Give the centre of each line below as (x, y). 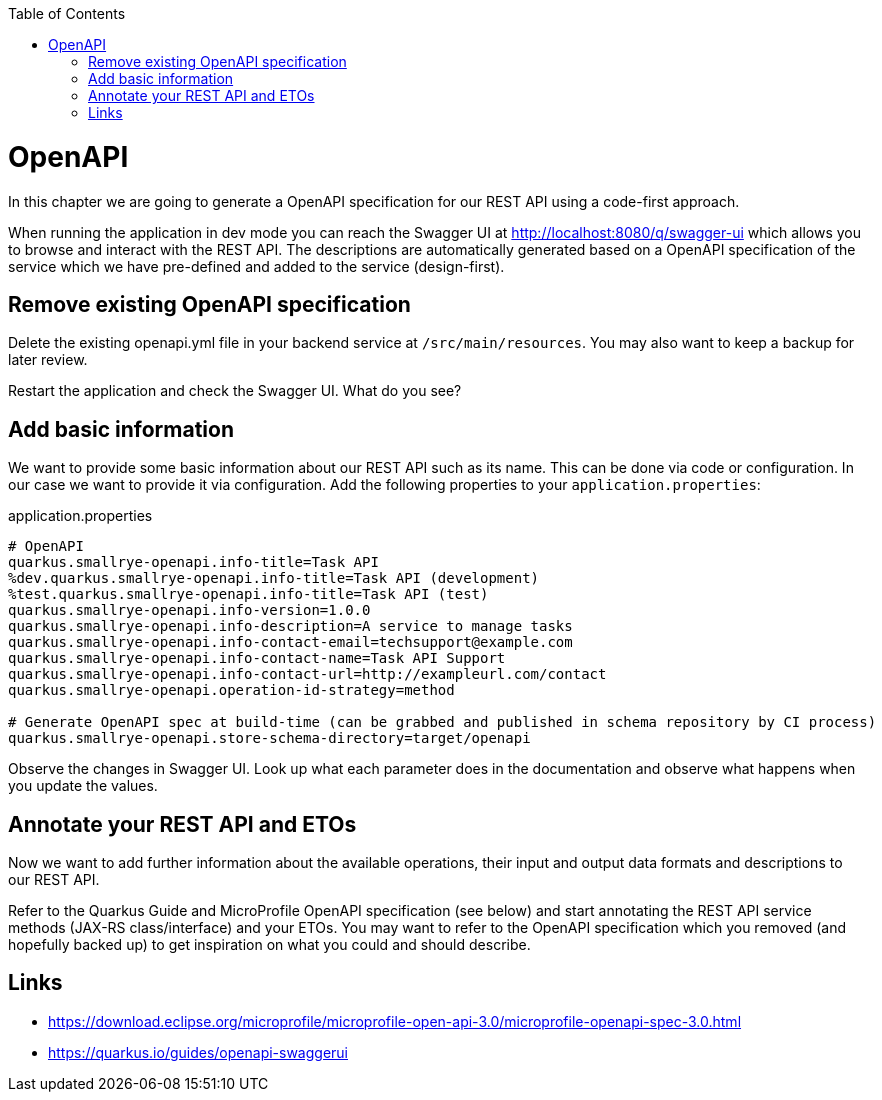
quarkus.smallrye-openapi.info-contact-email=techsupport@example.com (290, 642)
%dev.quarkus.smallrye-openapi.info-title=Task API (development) (274, 578)
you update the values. (83, 786)
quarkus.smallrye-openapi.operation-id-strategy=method (231, 690)
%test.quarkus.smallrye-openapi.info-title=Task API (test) (248, 594)
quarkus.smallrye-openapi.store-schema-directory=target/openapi (269, 738)
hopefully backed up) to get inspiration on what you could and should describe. (269, 945)
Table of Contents (67, 13)
